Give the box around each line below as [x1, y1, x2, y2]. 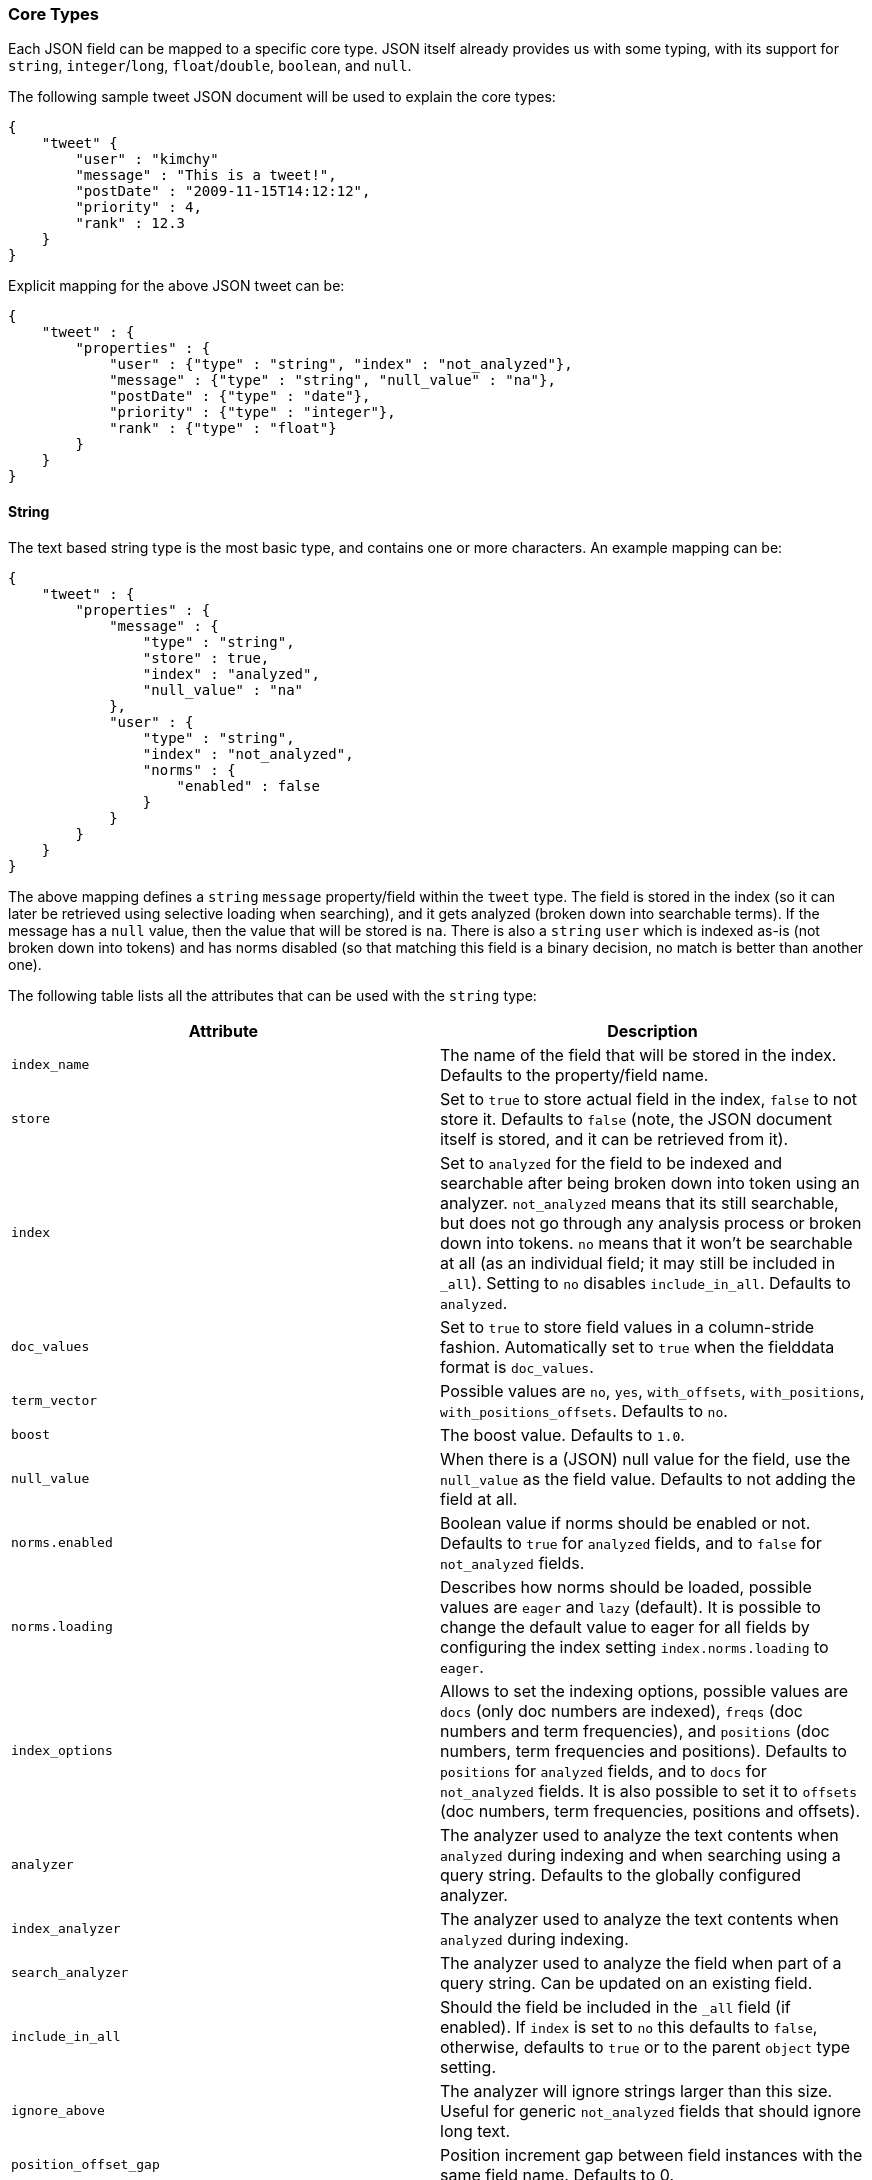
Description [607, 1020, 698, 1041]
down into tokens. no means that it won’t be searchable [440, 1232, 853, 1253]
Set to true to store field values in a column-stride [440, 1316, 815, 1337]
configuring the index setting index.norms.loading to [440, 1636, 829, 1657]
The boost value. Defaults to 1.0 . [440, 1424, 685, 1445]
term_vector [11, 1393, 98, 1409]
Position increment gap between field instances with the [440, 2144, 863, 2165]
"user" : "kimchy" [75, 151, 219, 168]
